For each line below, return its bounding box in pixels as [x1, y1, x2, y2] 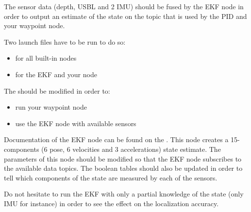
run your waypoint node [15, 102, 87, 112]
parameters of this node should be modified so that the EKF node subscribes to [4, 153, 242, 163]
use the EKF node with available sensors [15, 118, 136, 128]
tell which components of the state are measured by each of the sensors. [4, 172, 218, 182]
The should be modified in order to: [4, 85, 110, 96]
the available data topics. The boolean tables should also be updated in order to [4, 163, 243, 173]
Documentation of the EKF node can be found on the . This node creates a [4, 134, 229, 145]
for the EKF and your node [15, 69, 97, 79]
